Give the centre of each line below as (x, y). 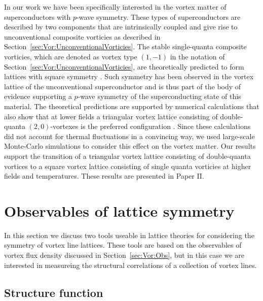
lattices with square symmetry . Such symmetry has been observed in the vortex (129, 76)
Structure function (54, 292)
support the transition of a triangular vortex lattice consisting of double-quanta (127, 156)
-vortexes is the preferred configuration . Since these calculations (151, 126)
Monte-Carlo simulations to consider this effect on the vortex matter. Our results (130, 146)
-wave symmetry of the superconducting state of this (159, 96)
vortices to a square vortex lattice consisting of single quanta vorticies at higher (128, 166)
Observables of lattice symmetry (119, 210)
